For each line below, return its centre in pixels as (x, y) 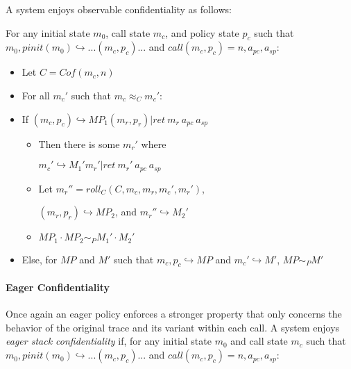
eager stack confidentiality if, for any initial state (109, 341)
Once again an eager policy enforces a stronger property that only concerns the (174, 314)
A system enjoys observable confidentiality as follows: (119, 9)
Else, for (40, 259)
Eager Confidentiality (58, 287)
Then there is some (79, 143)
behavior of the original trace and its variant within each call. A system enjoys (173, 327)
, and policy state (202, 32)
